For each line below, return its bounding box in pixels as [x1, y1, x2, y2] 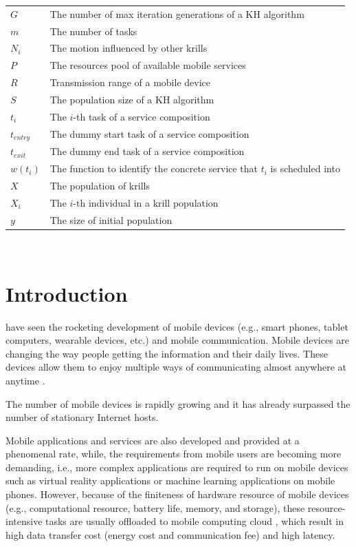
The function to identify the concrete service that [49, 161, 258, 176]
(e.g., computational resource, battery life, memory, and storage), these [5, 500, 305, 515]
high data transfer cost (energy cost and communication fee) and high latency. [5, 527, 335, 541]
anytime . [5, 373, 45, 387]
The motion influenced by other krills [49, 41, 208, 55]
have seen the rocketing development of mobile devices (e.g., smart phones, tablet [5, 319, 348, 333]
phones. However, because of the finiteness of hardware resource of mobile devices [5, 487, 349, 502]
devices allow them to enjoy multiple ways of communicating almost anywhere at [5, 360, 347, 374]
